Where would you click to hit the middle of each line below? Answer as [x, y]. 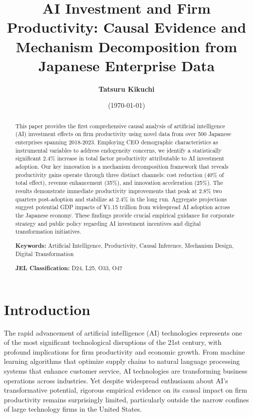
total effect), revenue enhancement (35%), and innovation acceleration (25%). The [119, 183]
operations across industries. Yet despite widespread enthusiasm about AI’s [116, 380]
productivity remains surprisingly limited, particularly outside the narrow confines [126, 399]
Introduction [47, 309]
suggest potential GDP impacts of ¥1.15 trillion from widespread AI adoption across [123, 207]
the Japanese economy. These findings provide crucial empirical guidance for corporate [125, 215]
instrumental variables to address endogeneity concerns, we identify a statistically [118, 150]
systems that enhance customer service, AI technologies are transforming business [126, 370]
